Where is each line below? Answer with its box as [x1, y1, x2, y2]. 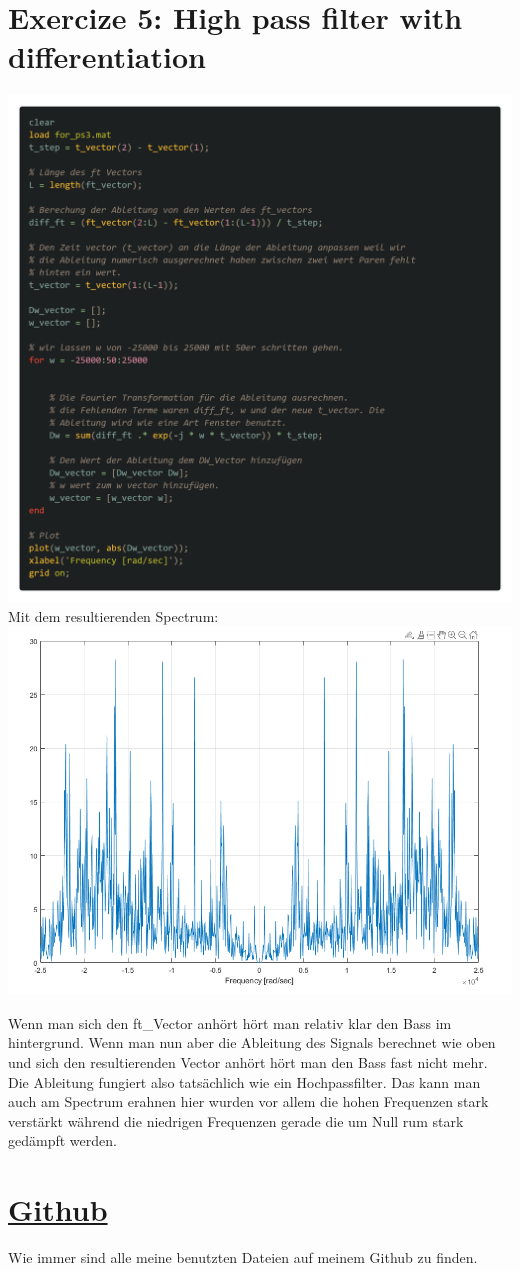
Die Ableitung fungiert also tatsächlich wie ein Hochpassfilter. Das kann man [8, 1071, 481, 1092]
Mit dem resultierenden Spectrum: [8, 605, 219, 626]
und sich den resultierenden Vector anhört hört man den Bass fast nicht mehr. [8, 1051, 488, 1072]
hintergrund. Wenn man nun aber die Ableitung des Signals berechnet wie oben [8, 1032, 496, 1053]
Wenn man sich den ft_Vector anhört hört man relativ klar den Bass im [8, 1012, 452, 1033]
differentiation [8, 36, 206, 77]
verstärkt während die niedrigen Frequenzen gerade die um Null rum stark [8, 1110, 464, 1131]
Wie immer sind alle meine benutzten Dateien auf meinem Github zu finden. [8, 1247, 478, 1268]
